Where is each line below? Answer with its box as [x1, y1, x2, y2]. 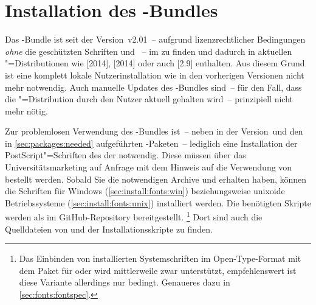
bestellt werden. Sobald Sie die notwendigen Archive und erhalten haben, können [5, 172, 307, 185]
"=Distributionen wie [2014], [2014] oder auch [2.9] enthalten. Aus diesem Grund [5, 57, 305, 69]
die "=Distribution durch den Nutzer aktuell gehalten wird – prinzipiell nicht [5, 93, 293, 105]
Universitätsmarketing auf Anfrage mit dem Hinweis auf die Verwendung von [5, 161, 292, 174]
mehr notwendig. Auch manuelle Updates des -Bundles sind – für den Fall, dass [5, 80, 302, 93]
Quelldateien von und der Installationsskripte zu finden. [5, 222, 213, 235]
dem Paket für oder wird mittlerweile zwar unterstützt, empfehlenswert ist [19, 264, 297, 276]
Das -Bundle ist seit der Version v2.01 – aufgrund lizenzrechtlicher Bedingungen [5, 33, 306, 46]
